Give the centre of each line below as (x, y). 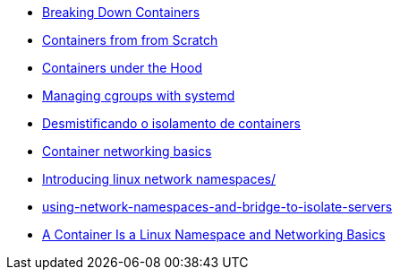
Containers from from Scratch (130, 40)
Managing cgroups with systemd (139, 95)
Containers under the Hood (123, 68)
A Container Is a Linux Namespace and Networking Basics (214, 234)
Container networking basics (127, 151)
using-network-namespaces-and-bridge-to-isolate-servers (217, 207)
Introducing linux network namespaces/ (159, 179)
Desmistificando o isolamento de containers (171, 123)
